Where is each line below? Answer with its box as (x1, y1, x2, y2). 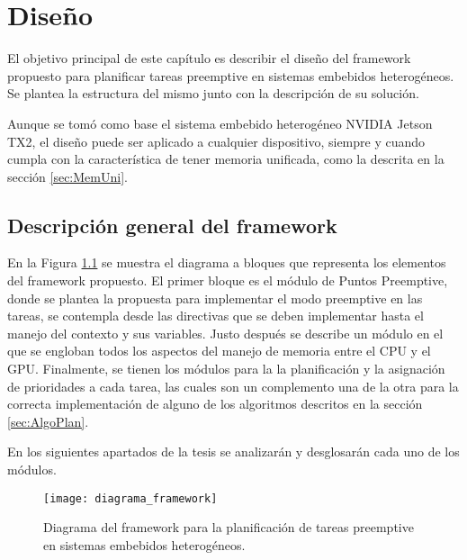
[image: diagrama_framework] (43, 492, 218, 505)
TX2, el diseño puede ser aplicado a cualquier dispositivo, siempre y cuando (7, 131, 426, 150)
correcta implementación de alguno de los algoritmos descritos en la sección (7, 394, 423, 413)
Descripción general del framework (7, 211, 337, 239)
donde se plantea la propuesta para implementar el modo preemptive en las (7, 288, 423, 307)
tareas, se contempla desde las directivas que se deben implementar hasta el (7, 306, 424, 325)
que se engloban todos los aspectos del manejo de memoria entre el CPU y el (7, 341, 431, 360)
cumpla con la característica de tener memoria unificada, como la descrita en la (7, 149, 445, 168)
